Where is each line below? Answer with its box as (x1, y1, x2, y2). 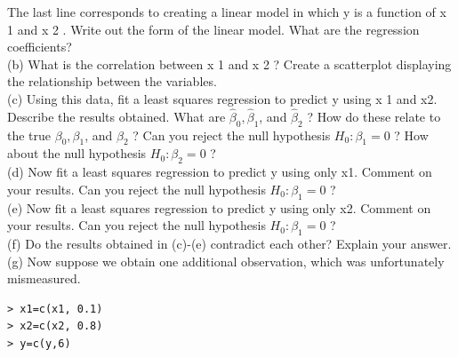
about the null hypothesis (7, 144, 147, 163)
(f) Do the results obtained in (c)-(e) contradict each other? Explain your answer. (7, 234, 452, 252)
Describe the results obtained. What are (7, 107, 226, 125)
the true (7, 125, 52, 144)
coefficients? (7, 37, 72, 56)
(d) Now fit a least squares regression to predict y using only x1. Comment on (7, 163, 432, 181)
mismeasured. (7, 269, 81, 288)
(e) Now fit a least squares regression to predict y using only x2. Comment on (7, 198, 431, 217)
